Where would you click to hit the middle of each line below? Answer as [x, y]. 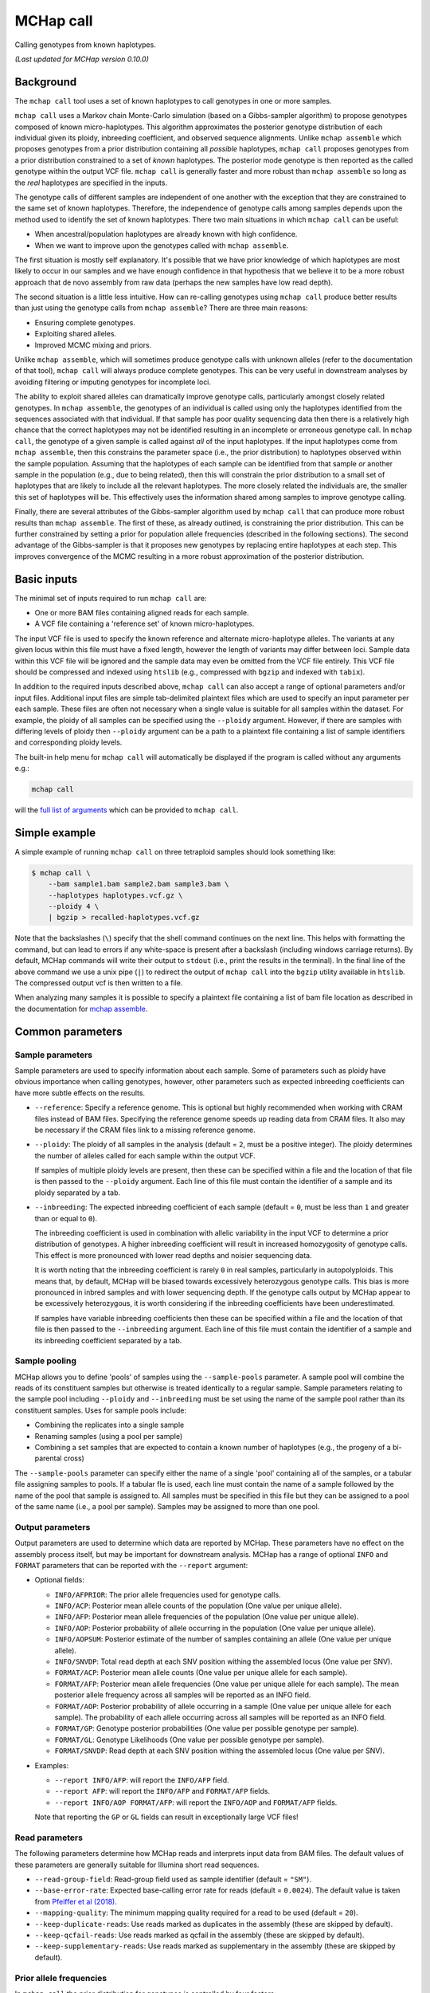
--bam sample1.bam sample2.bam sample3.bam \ [139, 884]
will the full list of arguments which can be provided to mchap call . [127, 810]
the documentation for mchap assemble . [81, 1008]
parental [48, 1458]
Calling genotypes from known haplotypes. [86, 45]
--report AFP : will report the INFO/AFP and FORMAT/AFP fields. [162, 1791]
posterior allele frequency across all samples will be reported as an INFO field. [183, 1695]
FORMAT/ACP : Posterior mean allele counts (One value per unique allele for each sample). [201, 1673]
